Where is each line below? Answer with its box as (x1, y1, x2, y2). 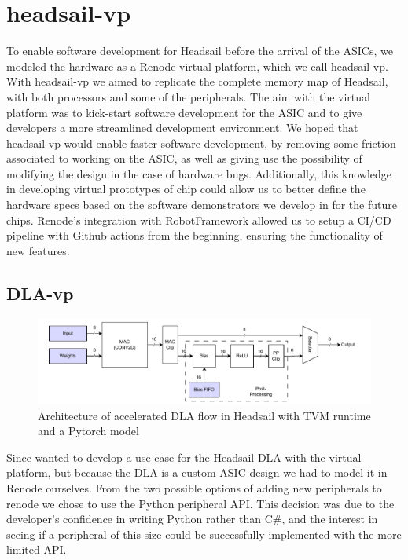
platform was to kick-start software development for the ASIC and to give (6, 104, 362, 120)
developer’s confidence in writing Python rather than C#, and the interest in (6, 511, 378, 527)
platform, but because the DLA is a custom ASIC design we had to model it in (6, 464, 388, 481)
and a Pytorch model (38, 423, 139, 439)
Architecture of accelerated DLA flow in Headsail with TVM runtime (38, 407, 371, 423)
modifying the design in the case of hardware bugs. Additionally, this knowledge (6, 165, 392, 181)
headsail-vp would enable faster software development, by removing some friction (6, 134, 396, 151)
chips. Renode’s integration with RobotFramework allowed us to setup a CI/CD (6, 211, 391, 228)
